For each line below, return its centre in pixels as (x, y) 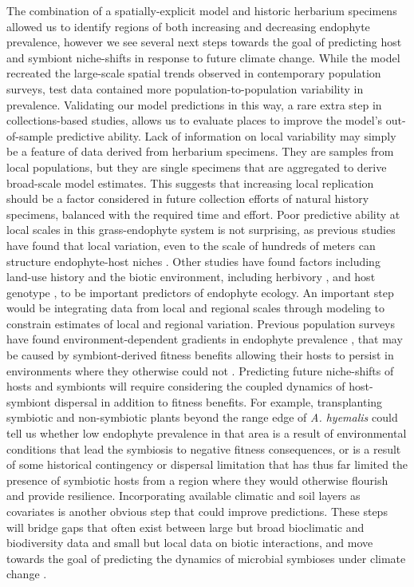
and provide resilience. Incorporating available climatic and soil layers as (183, 496)
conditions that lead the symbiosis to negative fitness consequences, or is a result (204, 448)
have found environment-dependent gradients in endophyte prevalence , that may (205, 339)
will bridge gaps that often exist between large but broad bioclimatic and (185, 527)
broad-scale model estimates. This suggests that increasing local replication (190, 182)
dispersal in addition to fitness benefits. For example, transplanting (219, 401)
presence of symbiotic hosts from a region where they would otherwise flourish (197, 480)
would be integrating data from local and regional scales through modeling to (196, 308)
